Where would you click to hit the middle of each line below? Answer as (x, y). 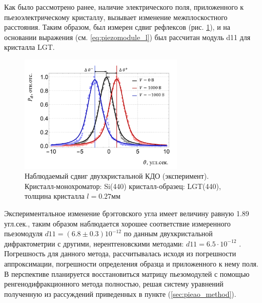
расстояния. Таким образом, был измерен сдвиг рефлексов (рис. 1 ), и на (117, 27)
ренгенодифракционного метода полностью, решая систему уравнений (114, 284)
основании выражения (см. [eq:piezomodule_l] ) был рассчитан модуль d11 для (127, 37)
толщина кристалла (55, 196)
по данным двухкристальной (168, 233)
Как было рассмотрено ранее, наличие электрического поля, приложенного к (124, 7)
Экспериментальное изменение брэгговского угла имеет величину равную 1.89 (127, 213)
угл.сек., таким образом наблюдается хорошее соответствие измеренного (117, 223)
